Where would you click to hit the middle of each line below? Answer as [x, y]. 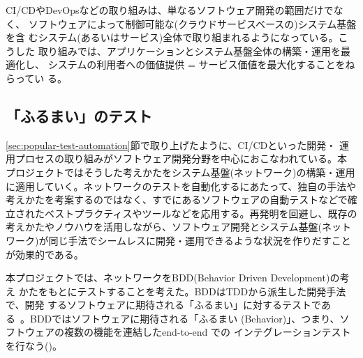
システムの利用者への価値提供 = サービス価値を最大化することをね [201, 64]
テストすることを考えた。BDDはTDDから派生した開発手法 [212, 291]
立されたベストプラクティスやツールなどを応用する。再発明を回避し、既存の [181, 213]
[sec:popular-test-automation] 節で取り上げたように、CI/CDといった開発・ [171, 145]
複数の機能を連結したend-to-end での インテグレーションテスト [207, 332]
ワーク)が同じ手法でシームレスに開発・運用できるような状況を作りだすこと [178, 240]
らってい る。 [36, 78]
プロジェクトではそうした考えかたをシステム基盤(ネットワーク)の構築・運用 [180, 172]
